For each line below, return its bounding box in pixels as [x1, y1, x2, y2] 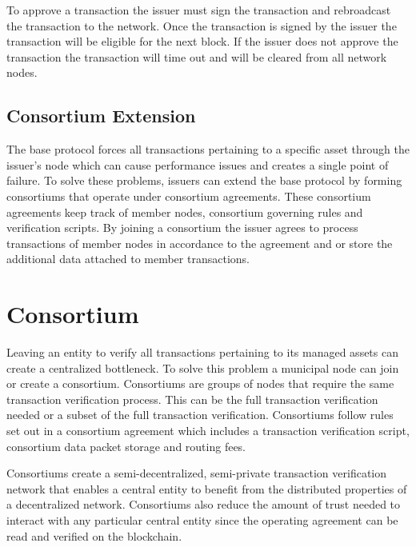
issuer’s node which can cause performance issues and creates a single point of [6, 156, 389, 173]
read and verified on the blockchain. [6, 527, 182, 544]
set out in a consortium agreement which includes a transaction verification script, [6, 422, 410, 439]
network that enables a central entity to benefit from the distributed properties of [6, 480, 407, 497]
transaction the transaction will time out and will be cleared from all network [6, 48, 387, 65]
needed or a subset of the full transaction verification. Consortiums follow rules [6, 406, 394, 423]
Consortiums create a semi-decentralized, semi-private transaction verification [6, 465, 387, 481]
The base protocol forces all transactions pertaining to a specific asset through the [6, 141, 410, 158]
